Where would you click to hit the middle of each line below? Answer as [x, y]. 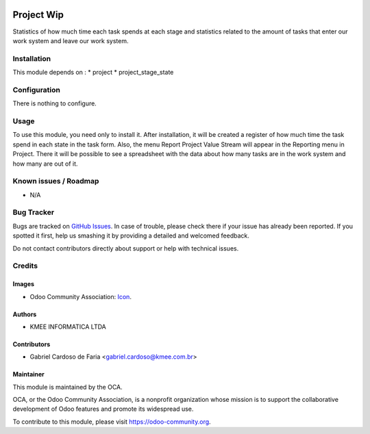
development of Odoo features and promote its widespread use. [103, 409]
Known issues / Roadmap [56, 181]
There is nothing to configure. [55, 103]
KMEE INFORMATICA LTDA [68, 327]
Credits [25, 266]
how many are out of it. [45, 164]
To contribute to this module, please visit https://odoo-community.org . [112, 422]
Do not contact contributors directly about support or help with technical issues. [126, 248]
